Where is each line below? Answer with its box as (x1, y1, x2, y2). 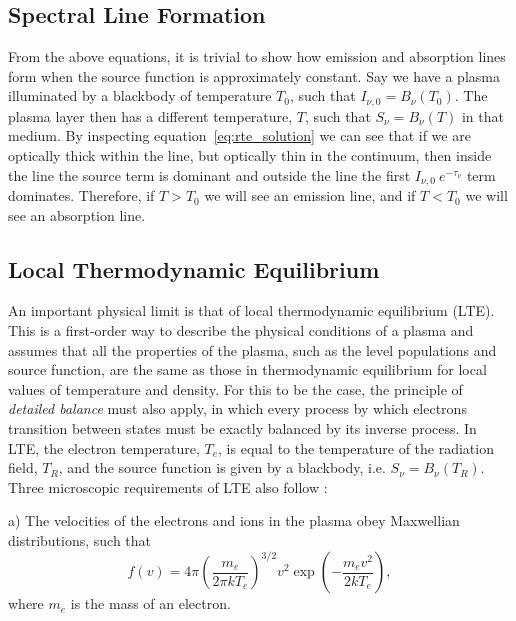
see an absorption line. (8, 204, 146, 225)
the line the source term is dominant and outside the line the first (8, 164, 411, 185)
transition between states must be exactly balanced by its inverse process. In (8, 418, 477, 439)
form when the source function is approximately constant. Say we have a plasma (8, 65, 500, 86)
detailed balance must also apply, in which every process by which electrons (8, 398, 467, 419)
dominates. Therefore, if (8, 185, 155, 206)
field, (8, 457, 38, 478)
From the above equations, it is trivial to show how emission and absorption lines (8, 46, 506, 67)
